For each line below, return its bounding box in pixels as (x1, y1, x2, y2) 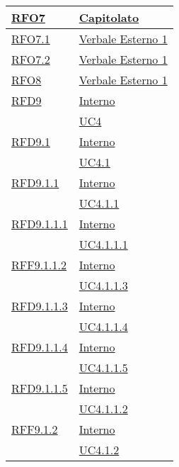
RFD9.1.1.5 (11, 380, 68, 396)
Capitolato (79, 9, 139, 26)
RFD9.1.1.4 (11, 339, 68, 355)
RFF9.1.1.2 (11, 257, 67, 273)
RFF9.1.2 (11, 421, 58, 437)
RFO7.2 (11, 51, 50, 67)
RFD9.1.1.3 (11, 298, 68, 314)
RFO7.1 (11, 30, 50, 47)
